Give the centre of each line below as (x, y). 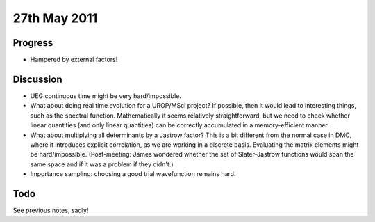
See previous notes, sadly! (51, 210)
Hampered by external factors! (74, 60)
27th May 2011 (55, 18)
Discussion (37, 79)
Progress (33, 43)
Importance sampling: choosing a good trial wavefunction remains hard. (133, 174)
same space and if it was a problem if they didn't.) (102, 164)
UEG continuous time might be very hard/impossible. (106, 96)
